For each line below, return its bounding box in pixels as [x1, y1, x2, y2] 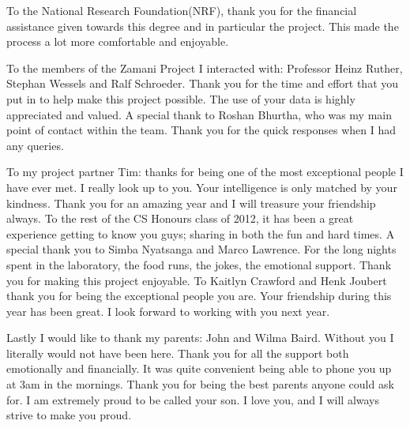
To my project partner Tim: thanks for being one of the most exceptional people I [6, 163, 404, 180]
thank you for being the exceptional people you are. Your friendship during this [6, 287, 392, 304]
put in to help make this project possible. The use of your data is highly [6, 90, 355, 107]
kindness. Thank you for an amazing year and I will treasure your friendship [6, 194, 376, 211]
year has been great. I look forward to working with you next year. [6, 302, 330, 319]
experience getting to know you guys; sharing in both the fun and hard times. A [6, 225, 395, 242]
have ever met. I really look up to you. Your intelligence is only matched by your [6, 178, 397, 195]
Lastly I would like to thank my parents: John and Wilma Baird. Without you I [6, 329, 394, 346]
